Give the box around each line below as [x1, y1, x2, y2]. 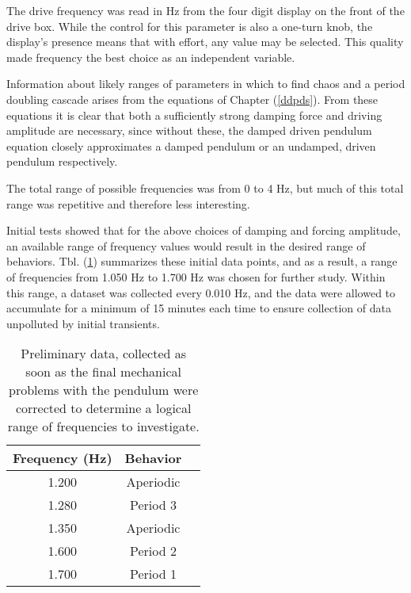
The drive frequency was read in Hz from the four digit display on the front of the [6, 2, 405, 18]
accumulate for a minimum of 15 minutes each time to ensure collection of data [6, 300, 391, 316]
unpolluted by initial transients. [6, 315, 160, 331]
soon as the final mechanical [25, 362, 181, 381]
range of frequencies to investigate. [7, 417, 200, 436]
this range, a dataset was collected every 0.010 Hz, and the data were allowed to [6, 284, 396, 300]
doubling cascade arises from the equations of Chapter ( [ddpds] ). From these [6, 90, 379, 107]
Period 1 [129, 564, 177, 583]
